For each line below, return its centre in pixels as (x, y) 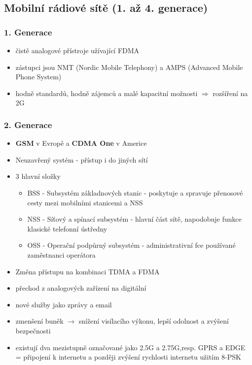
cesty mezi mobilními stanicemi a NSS (85, 202)
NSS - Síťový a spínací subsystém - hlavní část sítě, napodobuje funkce (134, 219)
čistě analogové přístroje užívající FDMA (77, 50)
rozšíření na (230, 93)
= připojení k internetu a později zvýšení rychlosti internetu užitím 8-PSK (128, 357)
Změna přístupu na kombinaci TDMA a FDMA (88, 271)
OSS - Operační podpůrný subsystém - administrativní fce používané (131, 245)
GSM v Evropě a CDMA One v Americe (81, 143)
